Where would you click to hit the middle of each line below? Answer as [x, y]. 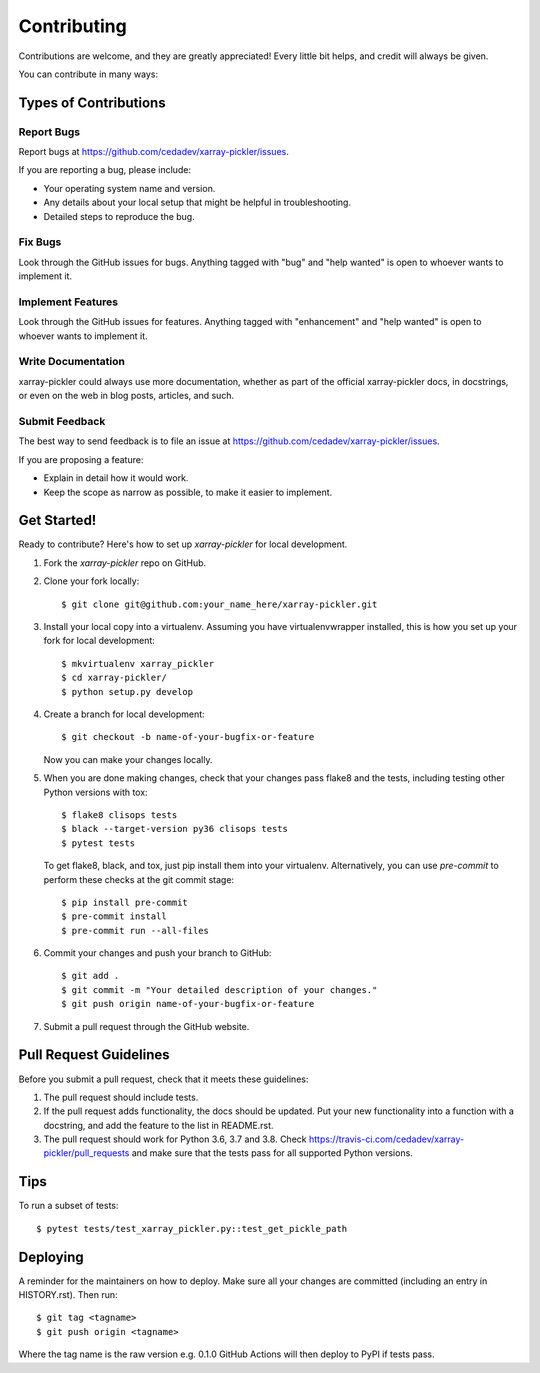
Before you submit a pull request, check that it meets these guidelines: [163, 1079]
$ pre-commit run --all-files [135, 930]
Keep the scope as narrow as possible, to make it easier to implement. [188, 492]
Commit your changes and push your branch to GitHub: [157, 953]
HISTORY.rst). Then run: [68, 1295]
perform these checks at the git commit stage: [139, 879]
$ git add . [90, 976]
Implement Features [68, 302]
